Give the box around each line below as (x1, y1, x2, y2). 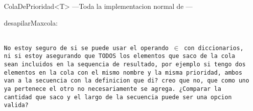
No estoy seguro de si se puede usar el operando (4, 44, 169, 52)
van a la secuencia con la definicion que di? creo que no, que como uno (4, 77, 250, 84)
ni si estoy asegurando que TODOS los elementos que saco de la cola (4, 53, 235, 60)
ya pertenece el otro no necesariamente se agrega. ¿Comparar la (4, 85, 221, 93)
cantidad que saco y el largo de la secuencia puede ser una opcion (4, 93, 232, 101)
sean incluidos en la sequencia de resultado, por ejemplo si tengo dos (4, 61, 246, 68)
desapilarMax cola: (4, 17, 58, 28)
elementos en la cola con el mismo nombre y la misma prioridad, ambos (4, 69, 242, 76)
